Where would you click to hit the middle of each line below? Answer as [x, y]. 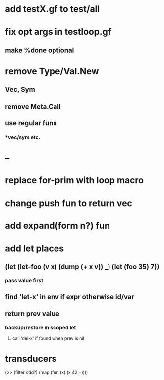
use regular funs [31, 123]
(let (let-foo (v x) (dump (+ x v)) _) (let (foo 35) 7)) [82, 267]
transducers [31, 358]
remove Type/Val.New [52, 71]
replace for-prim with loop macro [74, 181]
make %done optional [40, 50]
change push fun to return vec [69, 203]
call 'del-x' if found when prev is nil [48, 338]
